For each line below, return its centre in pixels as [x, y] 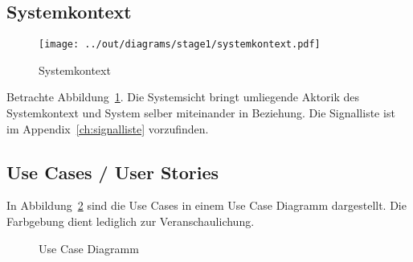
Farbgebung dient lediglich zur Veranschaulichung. [131, 221]
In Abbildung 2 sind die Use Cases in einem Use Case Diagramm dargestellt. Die [206, 205]
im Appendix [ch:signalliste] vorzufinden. [108, 128]
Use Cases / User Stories [113, 172]
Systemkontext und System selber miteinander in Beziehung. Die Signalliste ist [201, 113]
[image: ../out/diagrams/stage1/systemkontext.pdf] [180, 45]
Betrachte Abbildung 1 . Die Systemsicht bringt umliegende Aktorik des [183, 97]
